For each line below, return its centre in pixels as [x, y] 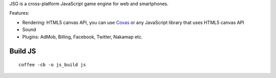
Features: [19, 13]
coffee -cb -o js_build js [52, 64]
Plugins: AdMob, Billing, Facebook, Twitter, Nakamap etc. [83, 37]
